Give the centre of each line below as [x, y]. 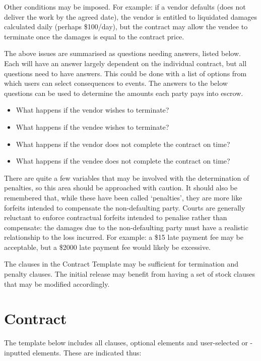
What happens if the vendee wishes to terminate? [92, 126]
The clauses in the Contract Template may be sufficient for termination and [121, 264]
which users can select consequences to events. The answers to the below [116, 83]
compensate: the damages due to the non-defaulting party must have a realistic [126, 227]
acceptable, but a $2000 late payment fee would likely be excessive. [107, 247]
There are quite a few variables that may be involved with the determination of [127, 177]
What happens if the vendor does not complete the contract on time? [123, 144]
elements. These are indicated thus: [87, 352]
